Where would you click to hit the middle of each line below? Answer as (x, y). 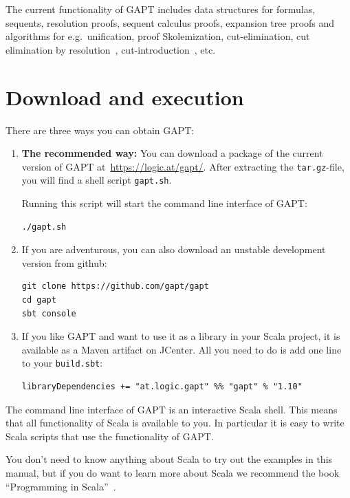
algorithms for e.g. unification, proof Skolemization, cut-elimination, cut (158, 36)
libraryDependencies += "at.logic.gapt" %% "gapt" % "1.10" (162, 387)
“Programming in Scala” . (61, 486)
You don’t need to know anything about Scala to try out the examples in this (169, 459)
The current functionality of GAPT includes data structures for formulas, (161, 9)
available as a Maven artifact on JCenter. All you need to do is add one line (182, 349)
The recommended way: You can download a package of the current (172, 153)
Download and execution (125, 97)
